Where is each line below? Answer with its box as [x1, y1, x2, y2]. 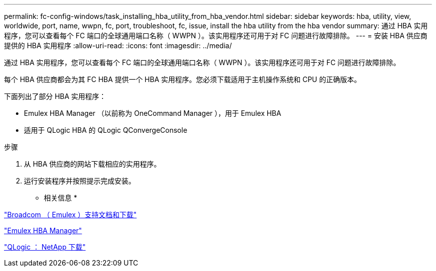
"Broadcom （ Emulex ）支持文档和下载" [4, 210, 137, 219]
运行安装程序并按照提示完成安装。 [24, 177, 135, 185]
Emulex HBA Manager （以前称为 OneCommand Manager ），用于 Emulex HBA [24, 109, 281, 117]
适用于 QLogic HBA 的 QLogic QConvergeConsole [24, 126, 188, 134]
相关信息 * [44, 193, 77, 202]
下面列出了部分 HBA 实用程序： [4, 92, 107, 100]
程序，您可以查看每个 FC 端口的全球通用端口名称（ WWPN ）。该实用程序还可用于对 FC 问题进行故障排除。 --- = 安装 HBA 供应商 [4, 31, 428, 40]
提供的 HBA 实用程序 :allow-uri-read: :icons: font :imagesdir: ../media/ [4, 41, 232, 50]
